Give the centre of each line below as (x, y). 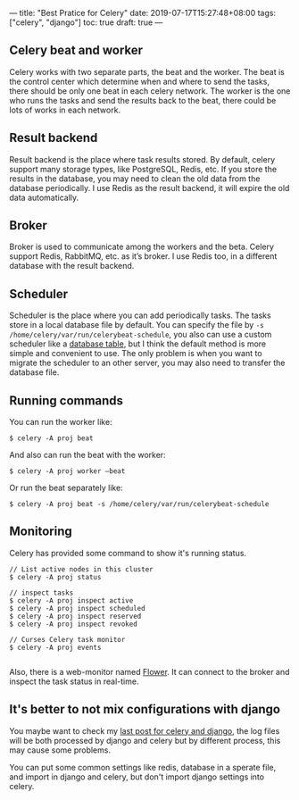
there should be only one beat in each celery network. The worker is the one (150, 91)
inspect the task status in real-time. (74, 681)
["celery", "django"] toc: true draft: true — (86, 22)
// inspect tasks (42, 593)
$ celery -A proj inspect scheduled (77, 608)
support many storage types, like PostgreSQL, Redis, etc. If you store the (143, 169)
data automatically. (44, 197)
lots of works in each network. (65, 110)
